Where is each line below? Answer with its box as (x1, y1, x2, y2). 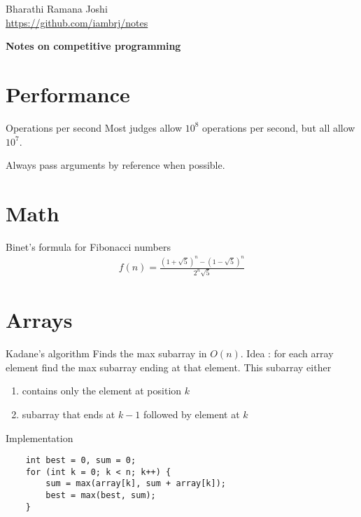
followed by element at (143, 406, 240, 421)
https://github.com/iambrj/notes (6, 15, 148, 29)
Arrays (6, 305, 73, 334)
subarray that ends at (22, 406, 115, 421)
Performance (6, 79, 130, 108)
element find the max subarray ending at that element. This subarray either (6, 359, 332, 374)
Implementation (6, 430, 73, 445)
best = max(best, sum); (45, 490, 156, 501)
